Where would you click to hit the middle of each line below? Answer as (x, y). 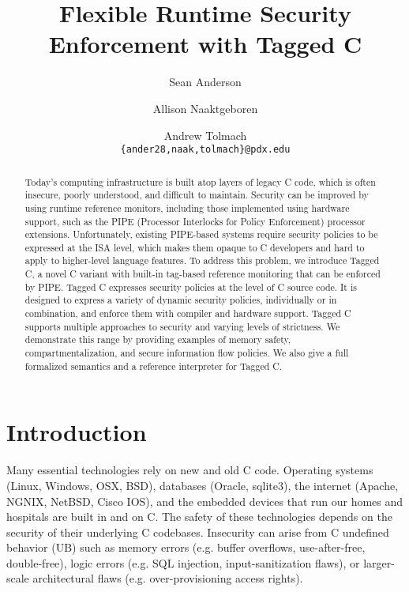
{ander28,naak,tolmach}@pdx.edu (205, 150)
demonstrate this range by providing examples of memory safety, (158, 339)
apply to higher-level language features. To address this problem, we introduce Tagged (202, 260)
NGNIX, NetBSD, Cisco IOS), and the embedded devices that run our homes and (205, 501)
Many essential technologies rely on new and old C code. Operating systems (190, 470)
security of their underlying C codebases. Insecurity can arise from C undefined (198, 532)
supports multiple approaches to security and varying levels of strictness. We (182, 326)
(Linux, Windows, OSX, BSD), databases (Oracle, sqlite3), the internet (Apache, (203, 485)
